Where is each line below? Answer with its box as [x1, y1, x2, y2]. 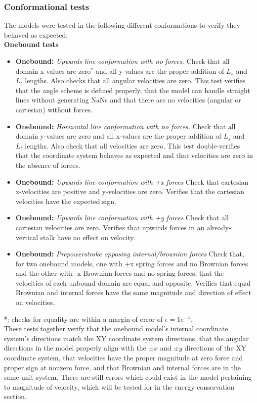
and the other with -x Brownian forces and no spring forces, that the [15, 268, 224, 278]
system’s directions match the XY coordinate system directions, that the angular [4, 333, 249, 343]
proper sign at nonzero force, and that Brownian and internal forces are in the [4, 362, 241, 372]
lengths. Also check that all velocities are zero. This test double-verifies [25, 140, 240, 151]
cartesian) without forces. [15, 104, 93, 114]
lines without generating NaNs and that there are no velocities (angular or [15, 95, 241, 105]
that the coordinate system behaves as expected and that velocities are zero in [15, 150, 253, 160]
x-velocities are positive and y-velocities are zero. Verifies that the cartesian [15, 186, 244, 197]
